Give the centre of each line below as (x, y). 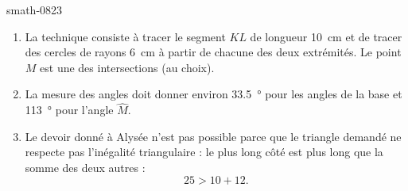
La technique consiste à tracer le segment (125, 36)
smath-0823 (35, 10)
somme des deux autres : (85, 167)
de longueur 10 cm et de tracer (326, 36)
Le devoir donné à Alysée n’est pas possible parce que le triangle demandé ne (213, 136)
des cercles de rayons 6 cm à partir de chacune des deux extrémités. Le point (213, 52)
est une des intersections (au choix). (127, 67)
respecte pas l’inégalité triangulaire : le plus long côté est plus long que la (204, 152)
